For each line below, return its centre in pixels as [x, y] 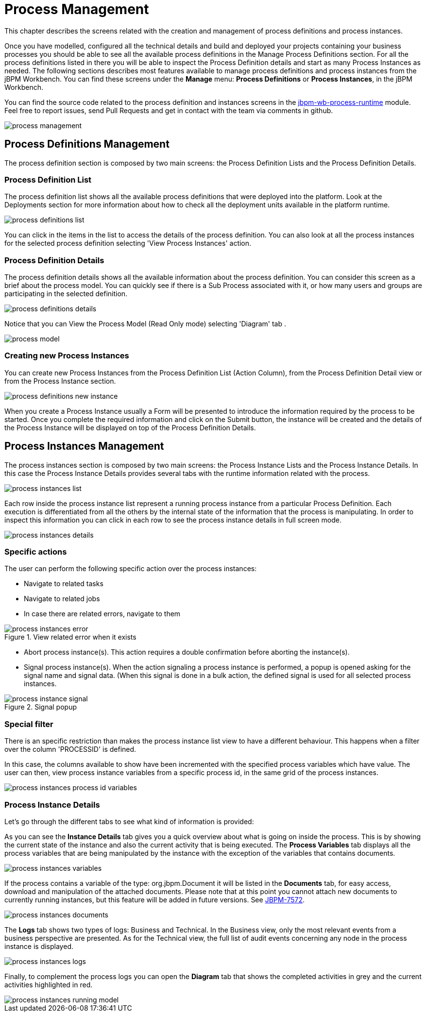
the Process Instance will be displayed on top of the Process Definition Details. [130, 427]
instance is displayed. [39, 946]
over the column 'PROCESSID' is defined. [70, 749]
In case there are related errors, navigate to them [102, 614]
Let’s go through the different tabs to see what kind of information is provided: [129, 821]
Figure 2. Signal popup [41, 707]
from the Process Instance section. [60, 381]
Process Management [77, 9]
